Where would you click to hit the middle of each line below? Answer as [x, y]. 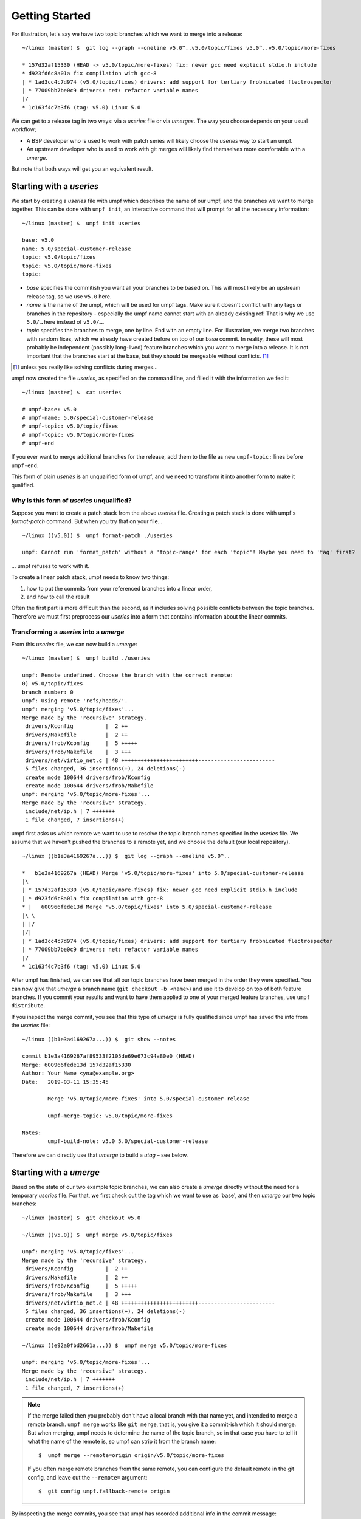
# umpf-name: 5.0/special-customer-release [88, 417]
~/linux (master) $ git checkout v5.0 [81, 1218]
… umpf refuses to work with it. [50, 566]
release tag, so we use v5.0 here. [69, 296]
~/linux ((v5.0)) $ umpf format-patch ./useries [98, 535]
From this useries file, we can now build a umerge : [74, 644]
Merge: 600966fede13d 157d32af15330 [77, 1065]
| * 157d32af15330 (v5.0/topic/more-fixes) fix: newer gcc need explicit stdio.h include [160, 890]
